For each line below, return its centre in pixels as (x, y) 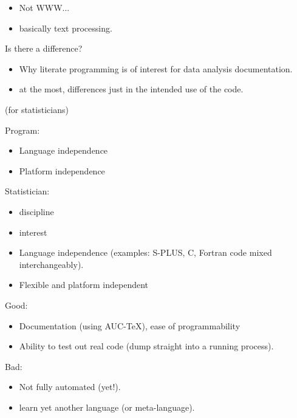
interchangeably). (51, 264)
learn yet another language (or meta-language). (107, 407)
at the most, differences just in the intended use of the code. (131, 89)
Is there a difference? (44, 48)
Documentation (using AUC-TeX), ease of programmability (130, 325)
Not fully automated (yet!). (70, 387)
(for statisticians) (37, 109)
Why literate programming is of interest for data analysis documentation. (156, 68)
